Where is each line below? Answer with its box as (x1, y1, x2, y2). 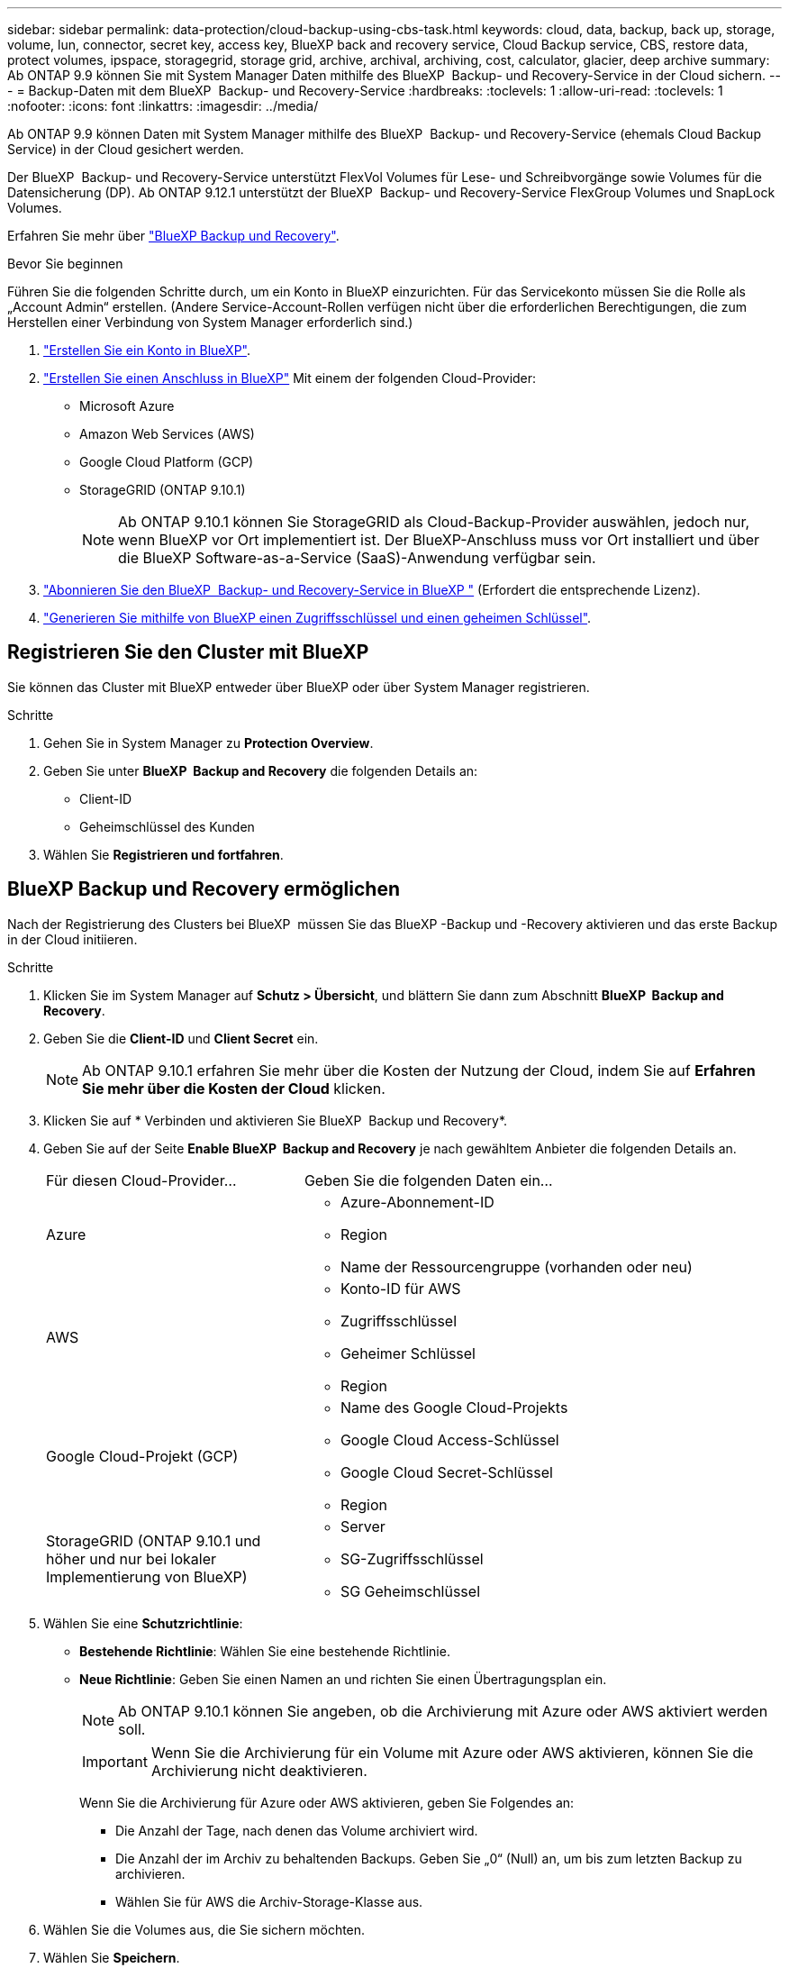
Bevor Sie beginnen (7, 256, 123, 271)
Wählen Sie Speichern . (43, 1949, 180, 1965)
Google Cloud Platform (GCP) (79, 454, 254, 469)
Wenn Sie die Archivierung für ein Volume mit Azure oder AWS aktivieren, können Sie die (150, 1743, 754, 1762)
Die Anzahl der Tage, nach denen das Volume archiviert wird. (115, 1822, 478, 1838)
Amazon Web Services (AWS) (79, 426, 255, 442)
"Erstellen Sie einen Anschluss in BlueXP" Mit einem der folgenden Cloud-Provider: (43, 370, 537, 386)
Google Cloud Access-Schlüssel (340, 1430, 559, 1449)
